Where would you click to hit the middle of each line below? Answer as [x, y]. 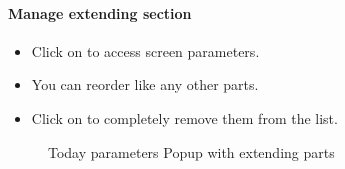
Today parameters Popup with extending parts [191, 151]
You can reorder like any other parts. [145, 84]
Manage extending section [100, 12]
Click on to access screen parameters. [145, 50]
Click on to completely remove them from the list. [184, 117]
